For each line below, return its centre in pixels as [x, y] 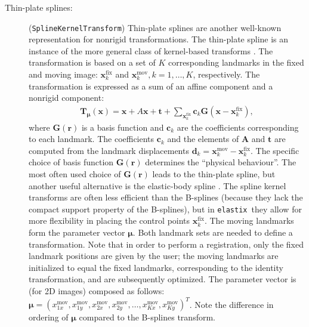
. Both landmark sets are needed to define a [213, 232]
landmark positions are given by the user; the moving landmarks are [154, 256]
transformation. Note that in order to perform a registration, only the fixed [166, 244]
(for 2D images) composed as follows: [97, 291]
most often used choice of [75, 174]
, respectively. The [226, 74]
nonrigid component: [67, 98]
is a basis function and [123, 127]
